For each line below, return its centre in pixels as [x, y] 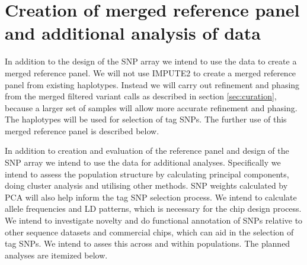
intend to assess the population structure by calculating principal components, [147, 174]
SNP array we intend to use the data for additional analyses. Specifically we [143, 162]
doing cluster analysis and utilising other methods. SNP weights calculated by [146, 185]
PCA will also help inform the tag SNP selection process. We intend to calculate [151, 197]
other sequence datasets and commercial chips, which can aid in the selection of [149, 232]
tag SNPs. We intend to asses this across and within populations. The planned [148, 243]
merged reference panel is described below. [82, 130]
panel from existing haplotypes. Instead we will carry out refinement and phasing [152, 84]
